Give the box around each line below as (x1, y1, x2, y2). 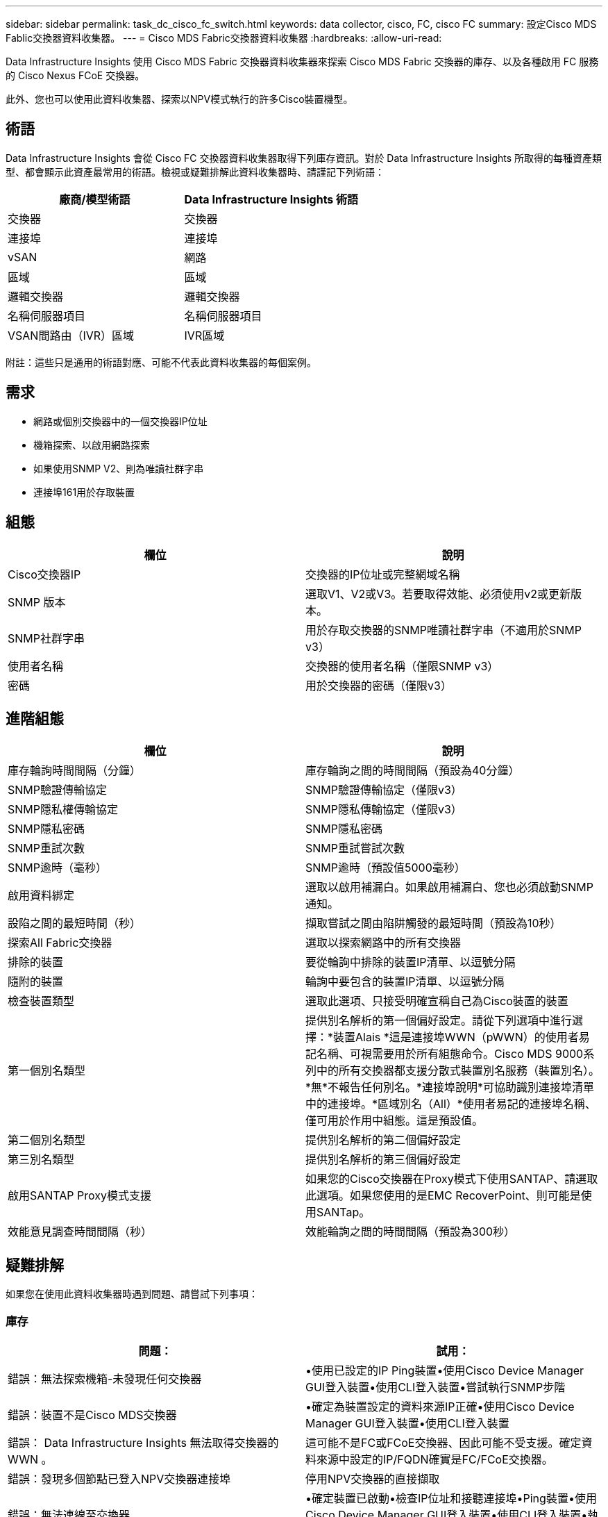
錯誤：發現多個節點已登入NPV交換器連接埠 (8, 1471, 231, 1486)
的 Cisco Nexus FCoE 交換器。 (6, 69, 145, 81)
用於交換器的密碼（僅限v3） (305, 678, 452, 693)
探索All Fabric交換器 (8, 936, 112, 950)
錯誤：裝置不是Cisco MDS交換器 (8, 1407, 177, 1422)
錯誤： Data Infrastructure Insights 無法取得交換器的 (8, 1435, 279, 1450)
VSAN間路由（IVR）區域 (8, 328, 135, 342)
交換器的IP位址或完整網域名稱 (305, 567, 460, 581)
